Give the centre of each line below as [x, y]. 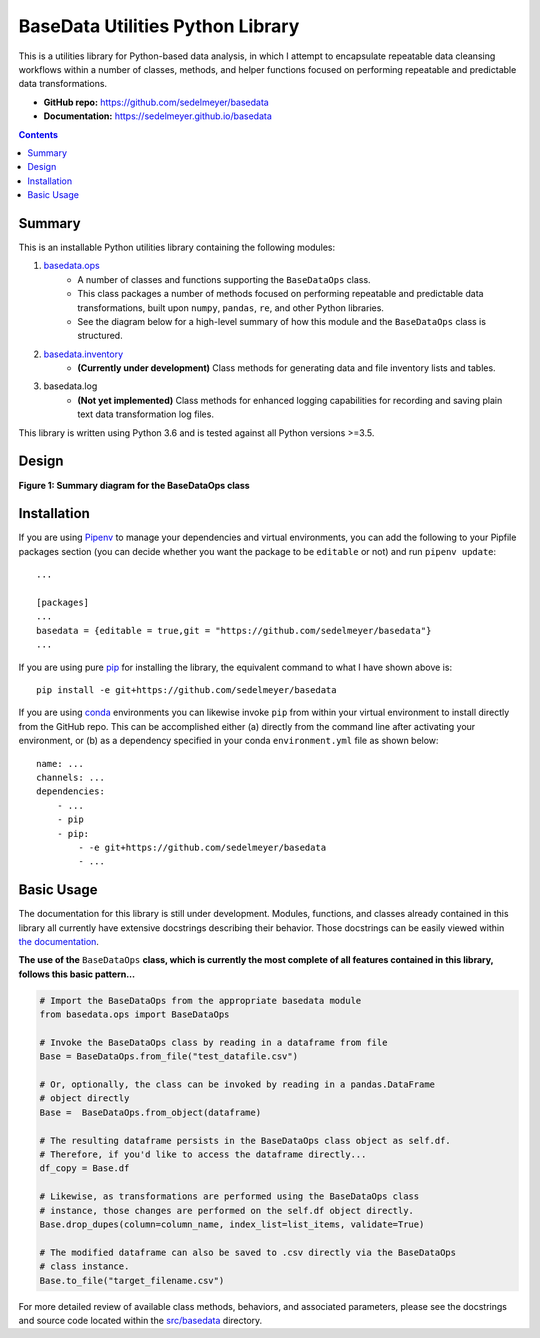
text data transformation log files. [146, 414]
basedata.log [70, 386]
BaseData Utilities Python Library [159, 26]
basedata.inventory [83, 354]
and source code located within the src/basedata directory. [140, 1320]
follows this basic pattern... [76, 974]
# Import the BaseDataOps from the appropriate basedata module [200, 1000]
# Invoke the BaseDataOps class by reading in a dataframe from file [213, 1042]
